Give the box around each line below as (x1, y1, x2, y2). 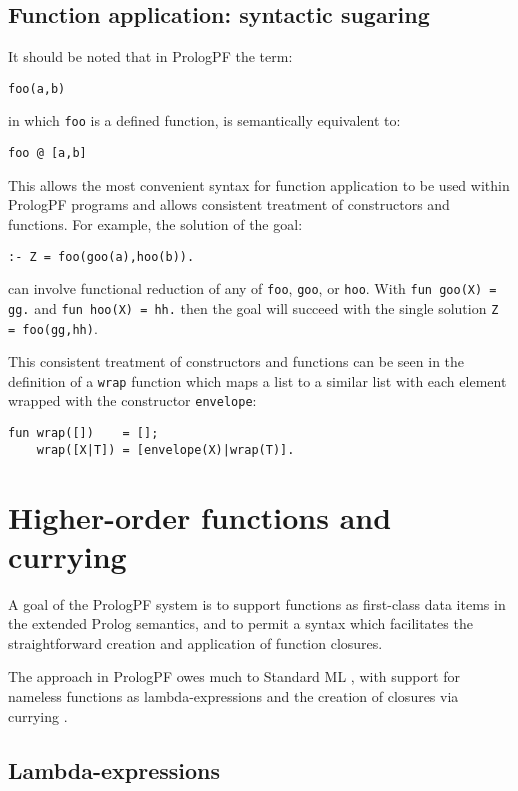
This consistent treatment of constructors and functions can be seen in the (8, 351, 465, 372)
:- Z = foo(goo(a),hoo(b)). (8, 249, 195, 264)
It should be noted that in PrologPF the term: (8, 46, 293, 67)
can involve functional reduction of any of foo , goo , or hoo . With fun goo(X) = (8, 278, 497, 299)
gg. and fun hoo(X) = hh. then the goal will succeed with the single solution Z (8, 297, 499, 318)
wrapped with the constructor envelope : (8, 390, 257, 411)
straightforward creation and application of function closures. (8, 632, 383, 653)
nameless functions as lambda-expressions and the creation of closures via (8, 686, 459, 707)
